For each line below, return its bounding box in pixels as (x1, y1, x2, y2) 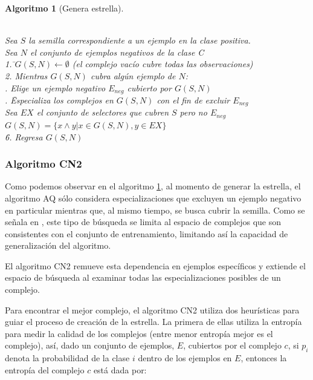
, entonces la (240, 352, 287, 364)
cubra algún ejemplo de (90, 69, 176, 82)
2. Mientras (5, 69, 48, 82)
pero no (179, 106, 207, 119)
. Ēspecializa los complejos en (5, 94, 114, 106)
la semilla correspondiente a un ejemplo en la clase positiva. (28, 34, 251, 47)
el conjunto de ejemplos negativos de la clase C (30, 45, 204, 58)
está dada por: (93, 363, 147, 376)
